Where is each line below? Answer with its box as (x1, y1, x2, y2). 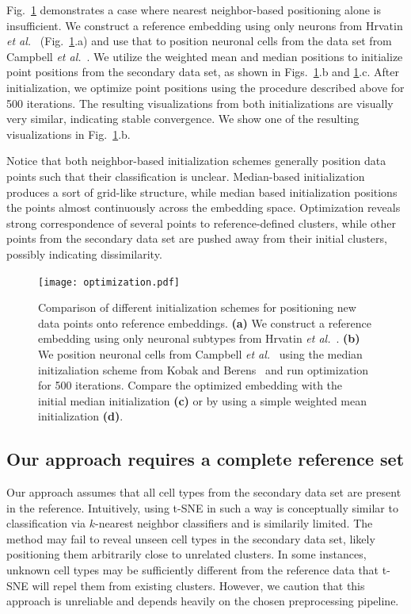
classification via (6, 515, 86, 531)
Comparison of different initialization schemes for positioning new (38, 299, 356, 316)
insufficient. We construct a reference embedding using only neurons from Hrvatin (6, 17, 403, 33)
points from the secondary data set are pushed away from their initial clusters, (6, 230, 387, 247)
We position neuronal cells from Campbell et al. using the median (38, 345, 363, 362)
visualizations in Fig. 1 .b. (6, 125, 131, 142)
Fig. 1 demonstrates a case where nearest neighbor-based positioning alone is (6, 2, 381, 17)
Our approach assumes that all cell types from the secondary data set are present (6, 484, 401, 501)
